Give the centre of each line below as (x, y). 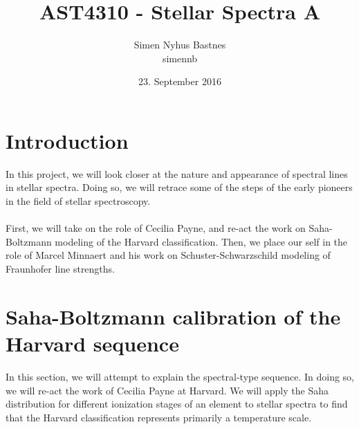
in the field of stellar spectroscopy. (78, 201)
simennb (180, 58)
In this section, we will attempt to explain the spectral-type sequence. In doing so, (180, 376)
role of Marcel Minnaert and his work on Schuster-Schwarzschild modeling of (168, 255)
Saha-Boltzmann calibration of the (173, 316)
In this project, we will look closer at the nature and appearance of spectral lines (177, 173)
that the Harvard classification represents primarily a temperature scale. (159, 417)
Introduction (67, 140)
